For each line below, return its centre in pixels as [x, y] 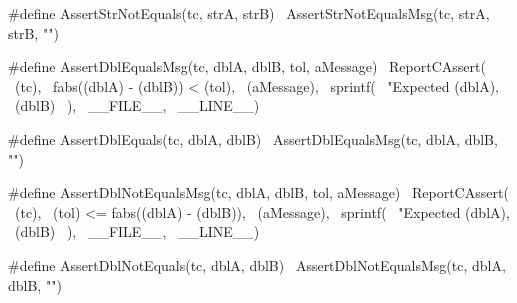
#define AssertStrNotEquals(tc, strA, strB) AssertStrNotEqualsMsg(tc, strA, [249, 13]
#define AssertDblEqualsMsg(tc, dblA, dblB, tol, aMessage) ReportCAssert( [247, 66]
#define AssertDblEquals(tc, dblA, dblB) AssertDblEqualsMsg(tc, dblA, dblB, [253, 138]
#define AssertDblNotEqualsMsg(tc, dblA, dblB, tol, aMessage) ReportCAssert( [258, 192]
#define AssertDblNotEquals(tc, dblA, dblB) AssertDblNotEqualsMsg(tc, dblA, [257, 264]
